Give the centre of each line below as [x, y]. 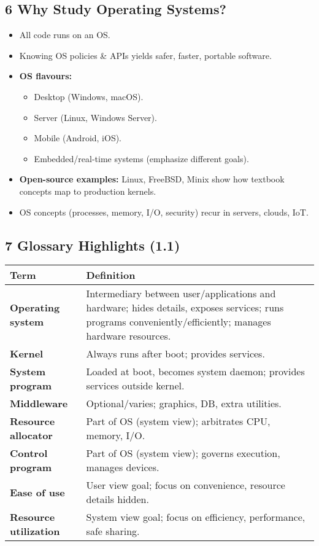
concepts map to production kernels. [88, 191]
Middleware [39, 404]
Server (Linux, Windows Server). [95, 117]
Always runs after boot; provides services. [175, 354]
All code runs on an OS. [65, 35]
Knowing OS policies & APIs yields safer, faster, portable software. [145, 55]
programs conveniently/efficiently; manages [179, 322]
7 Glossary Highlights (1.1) [93, 245]
